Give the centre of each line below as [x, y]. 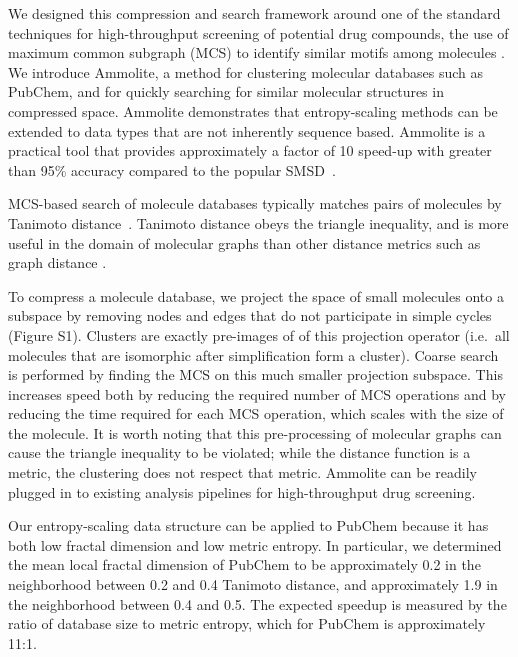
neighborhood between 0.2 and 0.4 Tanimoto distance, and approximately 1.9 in [253, 584]
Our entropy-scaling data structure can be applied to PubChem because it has [248, 525]
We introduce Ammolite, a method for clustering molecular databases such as [245, 71]
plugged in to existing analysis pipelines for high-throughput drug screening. [242, 491]
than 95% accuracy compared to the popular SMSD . [172, 169]
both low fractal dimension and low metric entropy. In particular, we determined [255, 544]
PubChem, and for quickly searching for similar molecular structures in [226, 91]
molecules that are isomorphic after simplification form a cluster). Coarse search [253, 354]
